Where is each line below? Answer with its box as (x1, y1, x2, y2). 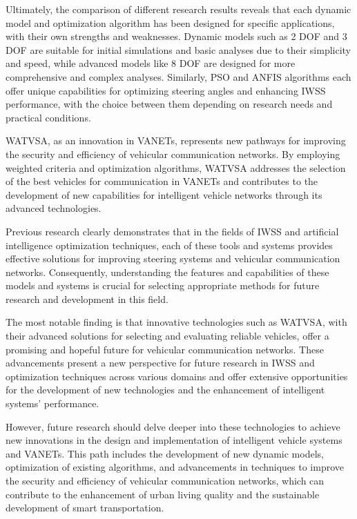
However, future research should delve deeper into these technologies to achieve (6, 419, 340, 433)
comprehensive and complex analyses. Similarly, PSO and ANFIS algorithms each (6, 69, 351, 84)
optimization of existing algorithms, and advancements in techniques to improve (6, 460, 344, 474)
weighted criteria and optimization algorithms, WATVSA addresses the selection (6, 160, 346, 175)
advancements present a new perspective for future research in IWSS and (6, 355, 315, 370)
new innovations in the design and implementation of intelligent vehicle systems (6, 433, 342, 447)
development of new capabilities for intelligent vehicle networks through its (6, 187, 322, 202)
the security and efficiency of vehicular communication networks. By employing (6, 146, 340, 161)
